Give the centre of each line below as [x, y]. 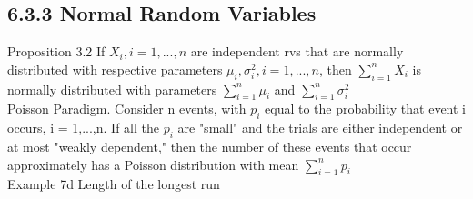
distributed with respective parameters [115, 69]
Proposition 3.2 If [56, 51]
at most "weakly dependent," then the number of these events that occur [210, 146]
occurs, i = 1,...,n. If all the [83, 128]
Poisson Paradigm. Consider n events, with [127, 109]
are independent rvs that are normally [297, 51]
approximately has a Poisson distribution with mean [153, 164]
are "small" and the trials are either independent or [320, 128]
